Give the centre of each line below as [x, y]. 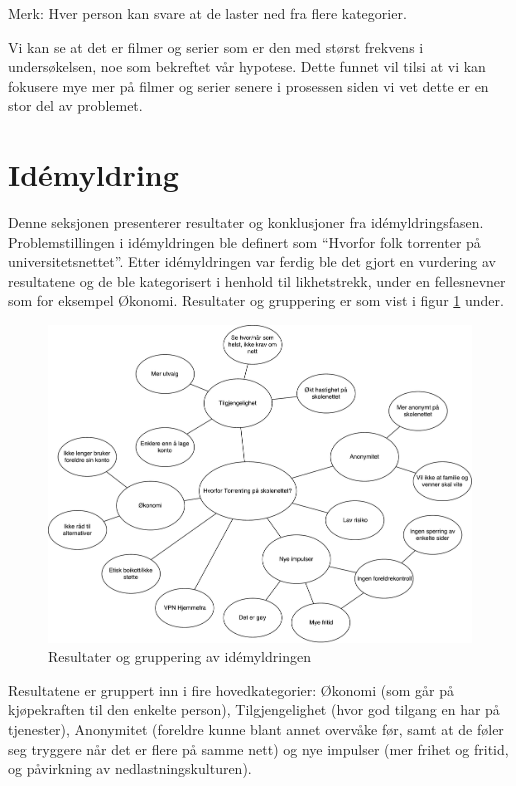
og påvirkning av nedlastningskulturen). [130, 768]
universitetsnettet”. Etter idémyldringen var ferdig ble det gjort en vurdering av [252, 261]
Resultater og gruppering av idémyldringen [179, 656]
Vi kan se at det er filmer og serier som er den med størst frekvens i [216, 46]
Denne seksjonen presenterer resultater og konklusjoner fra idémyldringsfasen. [246, 222]
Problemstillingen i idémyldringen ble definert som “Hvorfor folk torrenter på [244, 241]
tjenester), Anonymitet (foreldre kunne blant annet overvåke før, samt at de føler [256, 728]
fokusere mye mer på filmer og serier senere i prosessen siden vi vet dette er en [248, 85]
